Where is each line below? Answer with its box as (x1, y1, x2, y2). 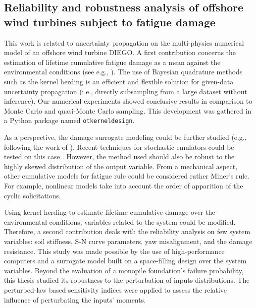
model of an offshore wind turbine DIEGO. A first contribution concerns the (4, 47, 236, 58)
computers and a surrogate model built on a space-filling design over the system (4, 255, 247, 266)
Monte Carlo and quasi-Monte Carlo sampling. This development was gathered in (4, 105, 252, 116)
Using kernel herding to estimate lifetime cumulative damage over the (4, 207, 215, 217)
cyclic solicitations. (4, 190, 61, 200)
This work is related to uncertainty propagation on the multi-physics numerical (4, 37, 244, 48)
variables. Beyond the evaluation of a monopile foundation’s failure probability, (4, 265, 244, 275)
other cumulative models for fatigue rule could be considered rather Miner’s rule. (4, 171, 250, 181)
